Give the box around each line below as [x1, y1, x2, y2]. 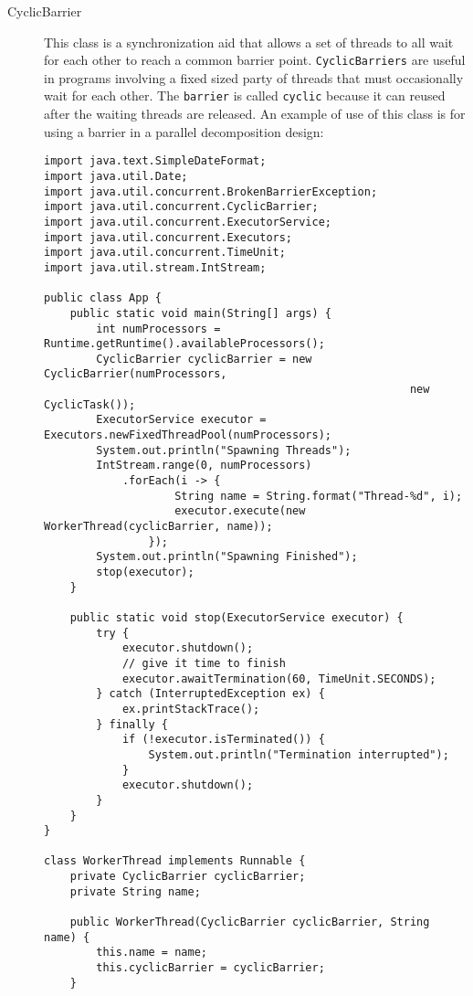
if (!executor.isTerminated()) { [121, 733, 325, 747]
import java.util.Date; [44, 169, 188, 183]
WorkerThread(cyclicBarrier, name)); [44, 520, 273, 534]
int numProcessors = [96, 322, 221, 335]
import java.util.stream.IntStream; [44, 260, 267, 274]
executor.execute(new [174, 504, 306, 518]
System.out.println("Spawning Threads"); [96, 443, 352, 457]
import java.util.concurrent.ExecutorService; [44, 215, 331, 228]
